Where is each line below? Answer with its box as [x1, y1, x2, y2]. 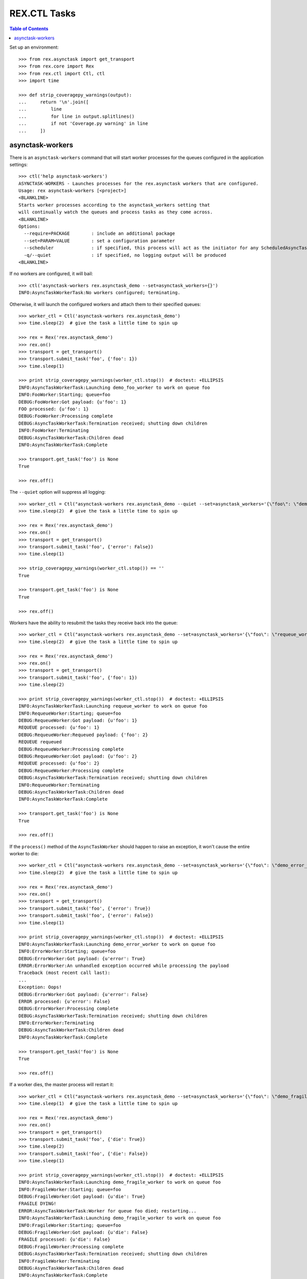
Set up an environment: [9, 44, 59, 51]
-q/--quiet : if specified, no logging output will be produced [24, 252, 227, 258]
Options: [18, 224, 40, 230]
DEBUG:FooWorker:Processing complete [18, 413, 114, 419]
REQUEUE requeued [18, 739, 62, 745]
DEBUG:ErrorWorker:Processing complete [18, 1006, 119, 1011]
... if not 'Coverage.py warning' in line [18, 121, 148, 126]
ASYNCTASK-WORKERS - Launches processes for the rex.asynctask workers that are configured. [18, 181, 259, 186]
